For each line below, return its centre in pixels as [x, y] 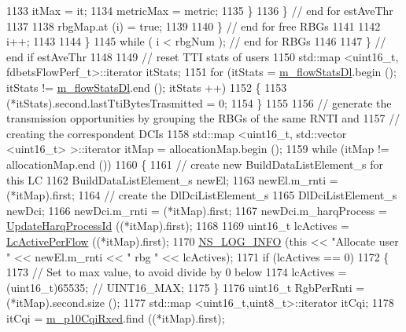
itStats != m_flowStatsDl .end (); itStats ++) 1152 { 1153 [147, 87]
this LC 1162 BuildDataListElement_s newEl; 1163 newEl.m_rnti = [172, 179]
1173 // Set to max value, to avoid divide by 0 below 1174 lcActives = [177, 272]
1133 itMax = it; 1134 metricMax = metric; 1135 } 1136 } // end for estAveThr [200, 10]
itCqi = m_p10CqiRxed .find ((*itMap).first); [116, 317]
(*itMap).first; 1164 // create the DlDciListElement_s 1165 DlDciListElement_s [202, 195]
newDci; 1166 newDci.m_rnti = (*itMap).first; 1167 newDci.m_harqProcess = [197, 210]
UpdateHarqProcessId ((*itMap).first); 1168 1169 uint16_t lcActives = [178, 226]
